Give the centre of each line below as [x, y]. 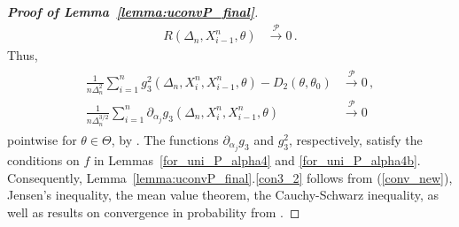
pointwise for [42, 139]
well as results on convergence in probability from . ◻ [154, 212]
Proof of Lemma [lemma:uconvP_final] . [133, 11]
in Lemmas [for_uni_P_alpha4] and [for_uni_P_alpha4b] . [257, 159]
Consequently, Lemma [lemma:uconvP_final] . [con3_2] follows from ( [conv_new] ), [230, 177]
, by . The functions [165, 139]
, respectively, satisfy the [356, 139]
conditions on [43, 159]
